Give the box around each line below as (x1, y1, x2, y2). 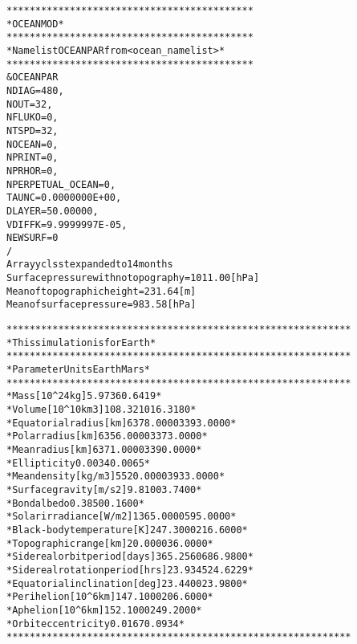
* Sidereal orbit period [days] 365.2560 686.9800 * (6, 551, 254, 563)
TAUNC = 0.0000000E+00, (6, 192, 122, 204)
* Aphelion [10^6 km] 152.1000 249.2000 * (6, 604, 202, 616)
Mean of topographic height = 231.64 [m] (6, 285, 197, 297)
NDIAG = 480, (6, 84, 64, 96)
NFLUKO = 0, (6, 112, 59, 124)
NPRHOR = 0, (6, 165, 59, 177)
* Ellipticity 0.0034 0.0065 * (6, 457, 150, 469)
